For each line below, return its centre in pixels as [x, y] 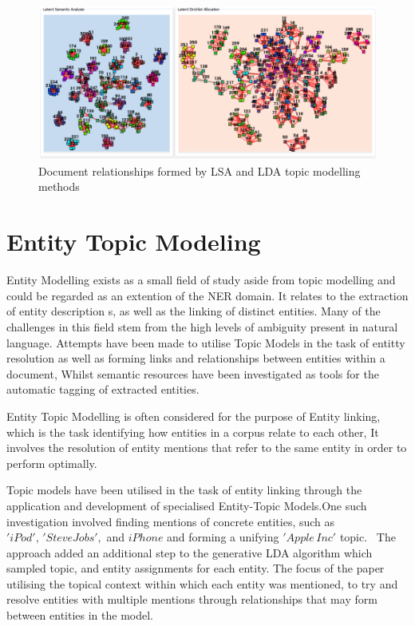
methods [59, 186]
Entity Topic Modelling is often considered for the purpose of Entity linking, [194, 416]
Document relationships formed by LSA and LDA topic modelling [200, 170]
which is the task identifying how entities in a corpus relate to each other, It [193, 432]
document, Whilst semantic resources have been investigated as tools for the [193, 373]
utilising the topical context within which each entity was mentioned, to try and [202, 583]
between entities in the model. [80, 615]
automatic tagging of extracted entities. [103, 389]
